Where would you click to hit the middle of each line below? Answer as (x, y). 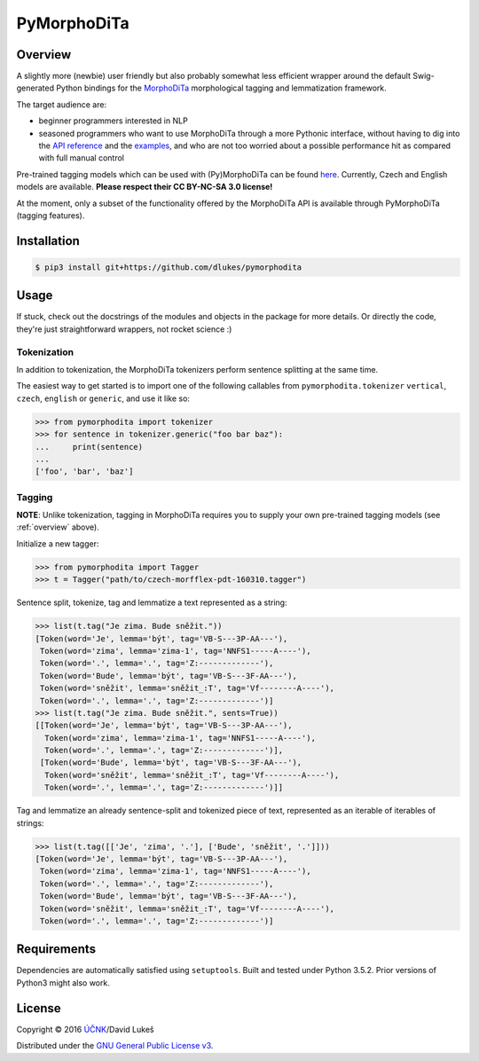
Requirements (56, 949)
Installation (48, 241)
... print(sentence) (89, 447)
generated (35, 88)
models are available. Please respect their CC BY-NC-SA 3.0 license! (145, 187)
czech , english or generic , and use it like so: (103, 398)
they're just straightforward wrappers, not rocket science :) (124, 329)
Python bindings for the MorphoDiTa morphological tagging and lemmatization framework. (222, 88)
